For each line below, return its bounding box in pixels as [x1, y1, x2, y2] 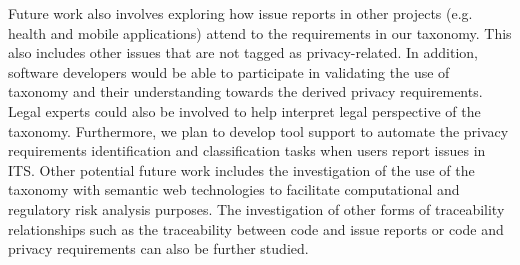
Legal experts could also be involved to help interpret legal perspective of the [8, 100, 481, 121]
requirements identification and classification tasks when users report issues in [8, 140, 486, 161]
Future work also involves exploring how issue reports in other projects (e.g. [8, 3, 473, 23]
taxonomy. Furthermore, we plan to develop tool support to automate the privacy [8, 120, 509, 141]
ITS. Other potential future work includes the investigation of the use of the [8, 159, 475, 180]
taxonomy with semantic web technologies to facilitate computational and [8, 179, 460, 200]
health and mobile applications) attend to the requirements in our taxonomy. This [8, 22, 512, 43]
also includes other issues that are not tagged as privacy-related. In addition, [8, 42, 479, 63]
